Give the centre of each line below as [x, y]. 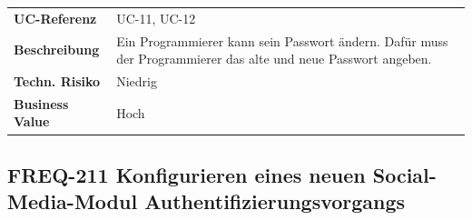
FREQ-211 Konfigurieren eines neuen [187, 174]
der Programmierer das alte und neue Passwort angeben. [274, 59]
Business [41, 103]
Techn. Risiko [57, 81]
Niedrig [137, 81]
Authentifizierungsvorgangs [275, 201]
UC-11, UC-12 [156, 18]
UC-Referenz [55, 18]
